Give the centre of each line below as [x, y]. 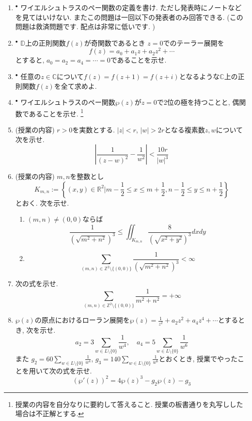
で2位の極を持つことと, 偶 [198, 102]
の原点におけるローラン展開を [82, 320]
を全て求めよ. [75, 86]
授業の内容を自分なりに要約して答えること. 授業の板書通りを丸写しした [129, 404]
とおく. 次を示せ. [42, 202]
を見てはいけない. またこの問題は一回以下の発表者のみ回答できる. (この [129, 17]
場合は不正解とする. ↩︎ [50, 413]
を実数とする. [94, 130]
